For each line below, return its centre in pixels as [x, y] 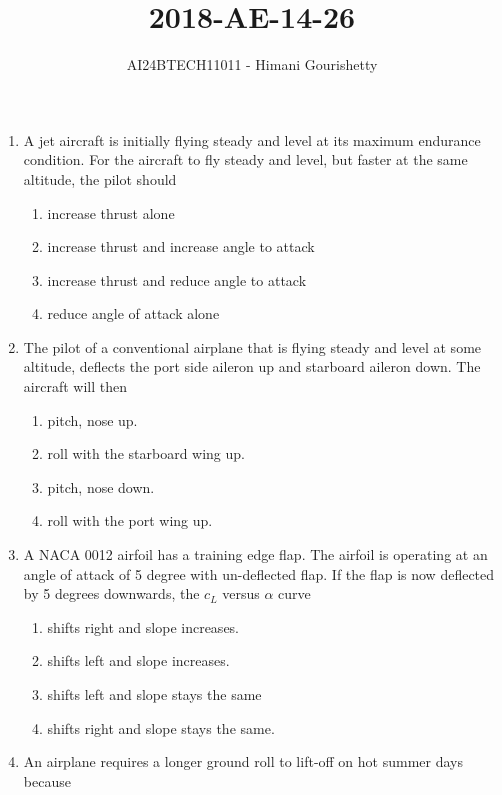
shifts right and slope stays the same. [161, 727]
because [47, 780]
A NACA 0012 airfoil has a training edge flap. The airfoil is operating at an [255, 554]
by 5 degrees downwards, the [111, 593]
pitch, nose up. [92, 419]
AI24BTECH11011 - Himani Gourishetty [252, 64]
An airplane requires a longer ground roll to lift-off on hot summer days [243, 761]
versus [241, 593]
